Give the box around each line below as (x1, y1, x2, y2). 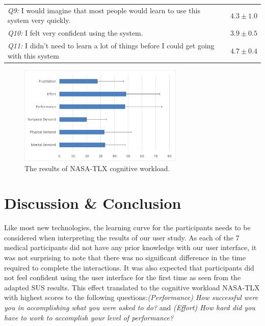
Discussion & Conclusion (4, 193, 181, 213)
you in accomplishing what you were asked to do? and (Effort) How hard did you (4, 302, 255, 313)
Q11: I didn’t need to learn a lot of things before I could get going (8, 40, 215, 51)
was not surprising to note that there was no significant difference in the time (4, 252, 246, 263)
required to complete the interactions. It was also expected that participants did (4, 262, 254, 273)
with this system (8, 50, 59, 61)
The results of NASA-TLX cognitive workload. (24, 162, 170, 173)
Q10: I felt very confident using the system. (8, 28, 143, 38)
